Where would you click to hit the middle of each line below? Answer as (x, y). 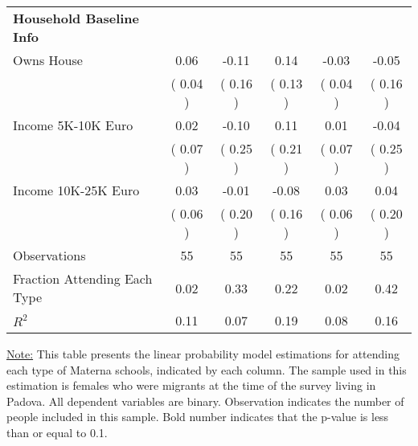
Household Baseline (76, 18)
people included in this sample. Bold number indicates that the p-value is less (198, 417)
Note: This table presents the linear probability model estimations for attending (203, 354)
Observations (49, 255)
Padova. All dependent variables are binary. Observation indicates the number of (205, 401)
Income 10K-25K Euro (76, 190)
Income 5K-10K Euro (73, 125)
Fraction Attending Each (83, 278)
